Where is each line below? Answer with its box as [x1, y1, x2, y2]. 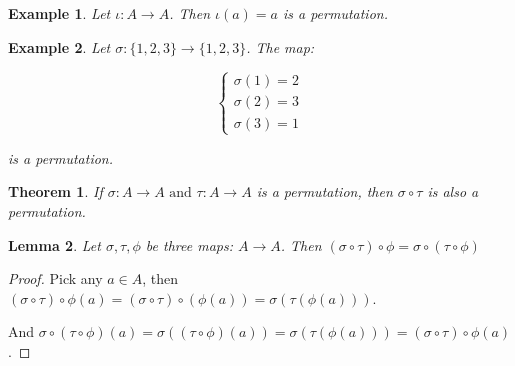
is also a [427, 181, 479, 202]
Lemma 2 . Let [8, 234, 101, 255]
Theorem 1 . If [8, 181, 103, 202]
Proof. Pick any [8, 268, 103, 289]
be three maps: [145, 234, 233, 255]
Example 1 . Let [8, 3, 111, 23]
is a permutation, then [256, 181, 393, 202]
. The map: [246, 36, 315, 57]
